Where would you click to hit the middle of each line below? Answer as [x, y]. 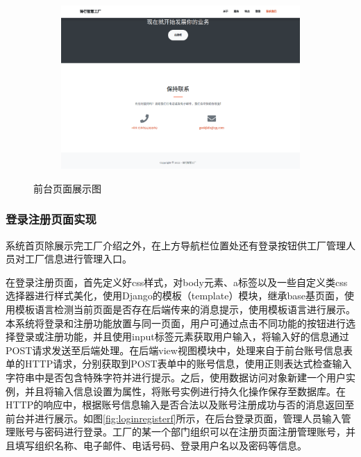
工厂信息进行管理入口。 [78, 259]
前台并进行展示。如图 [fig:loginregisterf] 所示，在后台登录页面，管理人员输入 [174, 418]
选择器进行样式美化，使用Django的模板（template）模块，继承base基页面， [175, 296]
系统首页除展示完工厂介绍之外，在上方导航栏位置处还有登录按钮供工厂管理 [176, 245]
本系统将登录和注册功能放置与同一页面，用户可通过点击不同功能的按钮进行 [176, 323]
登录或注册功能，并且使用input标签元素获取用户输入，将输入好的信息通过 [182, 336]
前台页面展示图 [67, 188]
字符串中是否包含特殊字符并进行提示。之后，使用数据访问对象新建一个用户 [176, 377]
